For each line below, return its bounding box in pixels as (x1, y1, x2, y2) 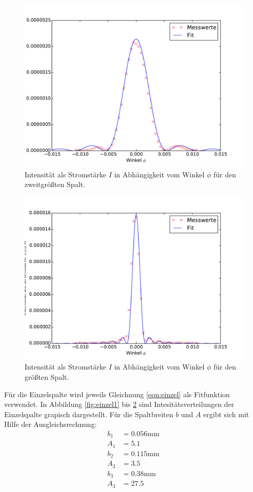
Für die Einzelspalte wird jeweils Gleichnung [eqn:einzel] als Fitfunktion (4, 388, 230, 399)
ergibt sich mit (203, 408, 249, 419)
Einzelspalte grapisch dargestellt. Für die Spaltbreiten (4, 408, 173, 419)
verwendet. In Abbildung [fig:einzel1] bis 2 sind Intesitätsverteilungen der (4, 399, 235, 409)
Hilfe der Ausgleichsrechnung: (4, 419, 97, 429)
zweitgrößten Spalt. (25, 179, 85, 190)
